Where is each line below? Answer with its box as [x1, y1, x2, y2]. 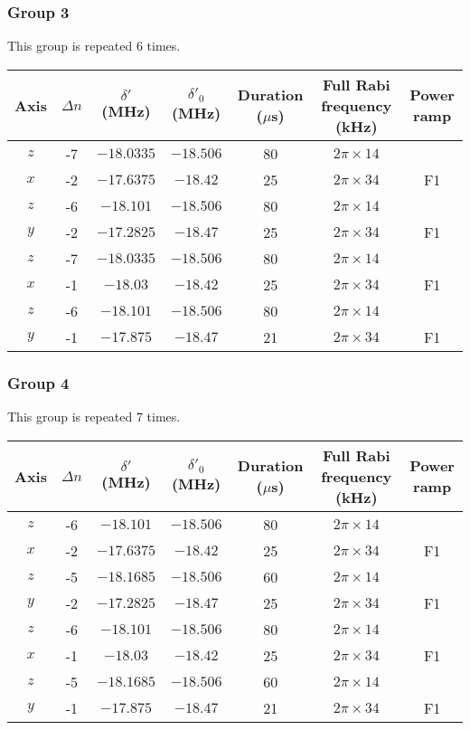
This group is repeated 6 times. [7, 36, 181, 55]
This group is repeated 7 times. [7, 407, 181, 426]
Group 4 [7, 371, 70, 393]
